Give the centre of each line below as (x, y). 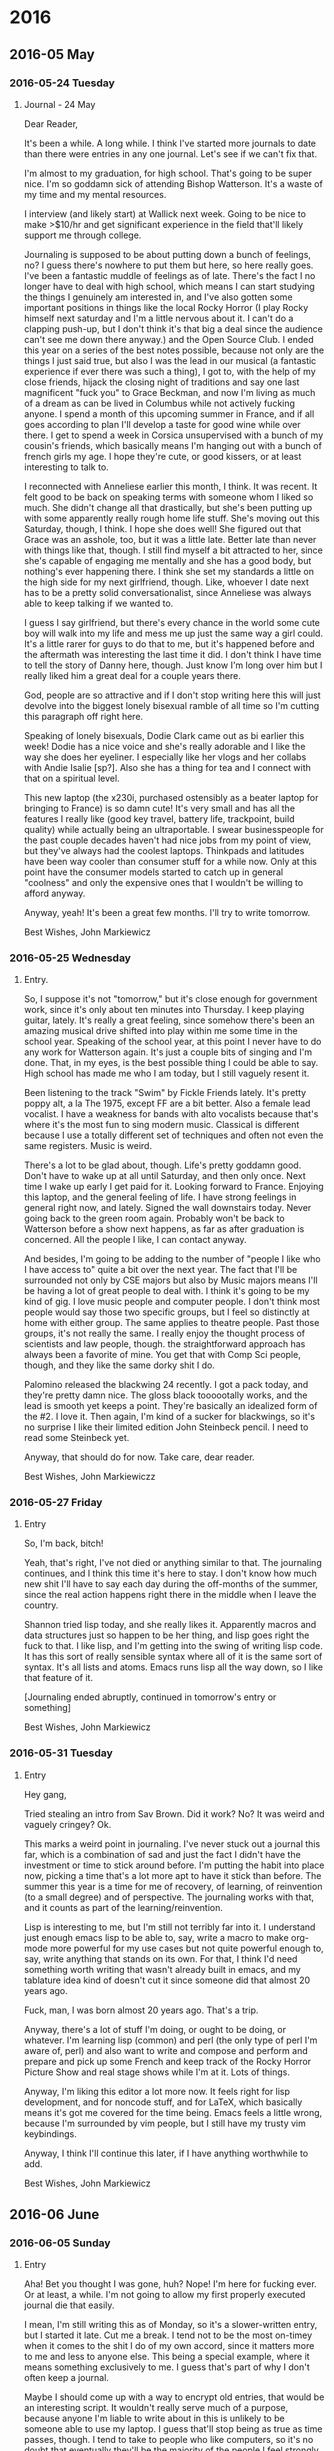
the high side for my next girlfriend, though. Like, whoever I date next (166, 582)
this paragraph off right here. (83, 716)
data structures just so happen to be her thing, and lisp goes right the (166, 1635)
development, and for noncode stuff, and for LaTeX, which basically (163, 2102)
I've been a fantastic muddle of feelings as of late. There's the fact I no (169, 275)
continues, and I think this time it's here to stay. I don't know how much (170, 1573)
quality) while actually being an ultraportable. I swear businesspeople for (173, 829)
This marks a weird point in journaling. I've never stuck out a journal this (172, 1843)
